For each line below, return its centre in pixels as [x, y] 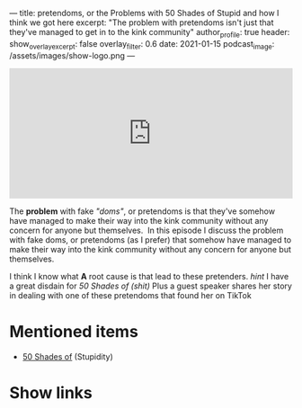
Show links [51, 392]
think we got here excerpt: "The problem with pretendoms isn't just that [142, 22]
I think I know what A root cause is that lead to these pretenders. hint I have [149, 276]
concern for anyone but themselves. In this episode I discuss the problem [147, 230]
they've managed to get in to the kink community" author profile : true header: [150, 33]
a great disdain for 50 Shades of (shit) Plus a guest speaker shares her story [151, 286]
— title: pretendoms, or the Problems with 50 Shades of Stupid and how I [144, 13]
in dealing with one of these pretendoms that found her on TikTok [130, 295]
